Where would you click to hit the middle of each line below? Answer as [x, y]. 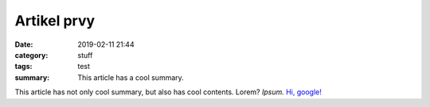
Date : [24, 44]
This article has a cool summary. [131, 77]
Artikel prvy [55, 21]
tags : [23, 67]
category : [31, 55]
